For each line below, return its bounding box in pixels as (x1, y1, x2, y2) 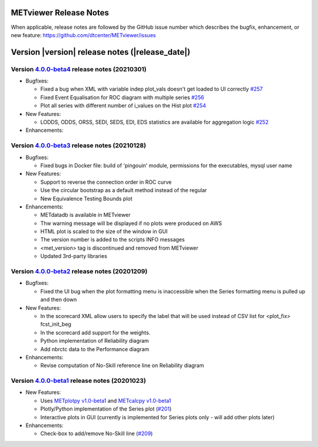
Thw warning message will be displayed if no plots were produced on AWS (40, 220, 222, 227)
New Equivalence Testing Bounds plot (40, 195, 132, 202)
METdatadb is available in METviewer (40, 211, 131, 218)
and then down (40, 296, 77, 303)
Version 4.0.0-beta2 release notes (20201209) (11, 267, 148, 275)
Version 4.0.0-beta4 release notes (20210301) (11, 65, 147, 73)
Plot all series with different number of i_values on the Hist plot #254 (40, 102, 206, 109)
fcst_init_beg (40, 321, 72, 328)
